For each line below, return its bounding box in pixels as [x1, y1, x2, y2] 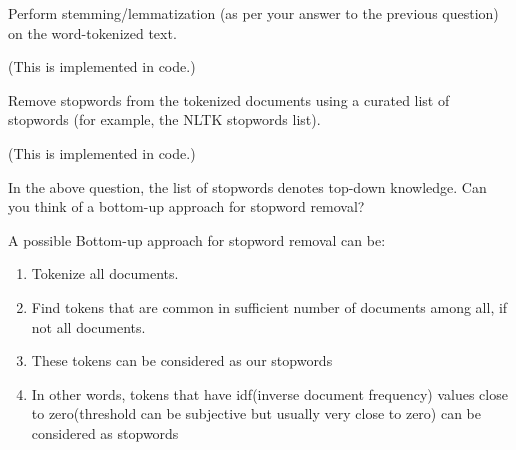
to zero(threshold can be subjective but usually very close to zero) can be [31, 403, 482, 424]
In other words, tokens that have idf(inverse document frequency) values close [31, 383, 508, 404]
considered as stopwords [31, 422, 179, 443]
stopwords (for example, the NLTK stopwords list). [8, 109, 321, 130]
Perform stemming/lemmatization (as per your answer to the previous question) [8, 3, 499, 23]
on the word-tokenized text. [8, 22, 177, 43]
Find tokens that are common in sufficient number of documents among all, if [31, 296, 508, 317]
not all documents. [31, 316, 146, 337]
